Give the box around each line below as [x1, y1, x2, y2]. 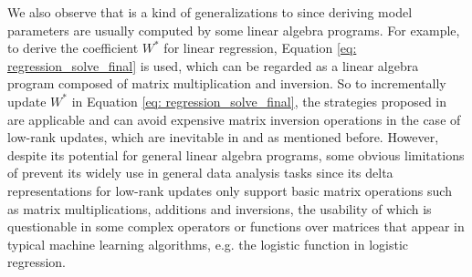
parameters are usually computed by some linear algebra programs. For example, [7, 20, 460, 39]
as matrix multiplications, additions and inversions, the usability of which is [7, 199, 432, 218]
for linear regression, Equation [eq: [163, 38, 357, 57]
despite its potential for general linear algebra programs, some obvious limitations [7, 145, 465, 164]
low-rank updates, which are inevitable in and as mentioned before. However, [7, 128, 439, 147]
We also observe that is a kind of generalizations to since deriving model [7, 3, 413, 21]
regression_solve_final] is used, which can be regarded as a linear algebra [7, 56, 419, 75]
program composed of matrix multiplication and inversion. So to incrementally [7, 74, 446, 93]
